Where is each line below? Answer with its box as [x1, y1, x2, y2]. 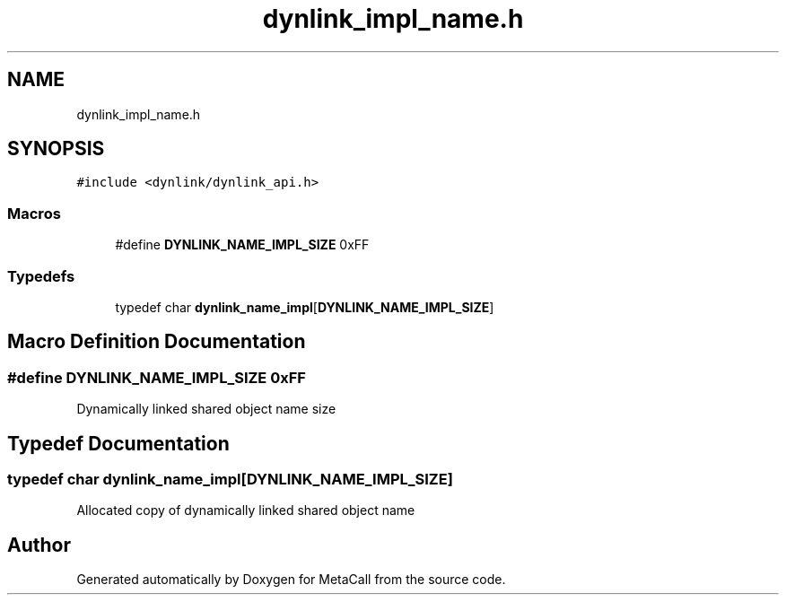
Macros [7, 204, 61, 222]
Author [7, 533, 71, 556]
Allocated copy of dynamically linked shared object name [76, 502, 415, 519]
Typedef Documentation [7, 432, 230, 455]
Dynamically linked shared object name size [76, 401, 336, 417]
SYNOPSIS [7, 137, 105, 161]
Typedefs [7, 266, 75, 285]
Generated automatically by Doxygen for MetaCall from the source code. [76, 571, 506, 588]
